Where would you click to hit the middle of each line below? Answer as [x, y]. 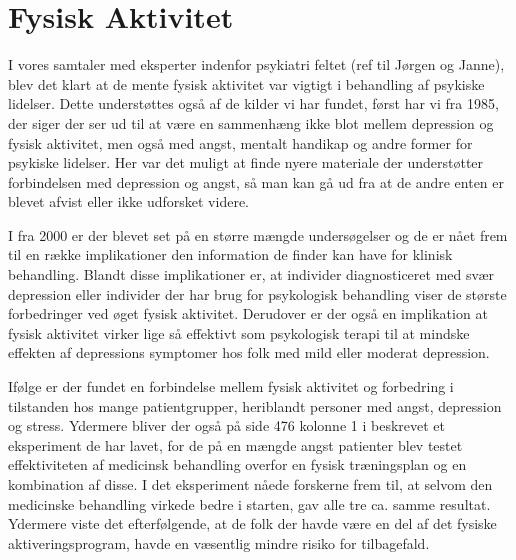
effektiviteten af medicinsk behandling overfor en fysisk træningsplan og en [237, 464]
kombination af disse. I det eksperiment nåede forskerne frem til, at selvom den [250, 484]
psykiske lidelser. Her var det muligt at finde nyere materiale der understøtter [246, 162]
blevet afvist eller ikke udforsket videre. [128, 201]
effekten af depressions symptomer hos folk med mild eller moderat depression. [249, 352]
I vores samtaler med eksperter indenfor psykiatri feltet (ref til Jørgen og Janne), [256, 64]
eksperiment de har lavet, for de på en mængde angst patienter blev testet [235, 444]
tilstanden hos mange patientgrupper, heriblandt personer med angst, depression [255, 405]
